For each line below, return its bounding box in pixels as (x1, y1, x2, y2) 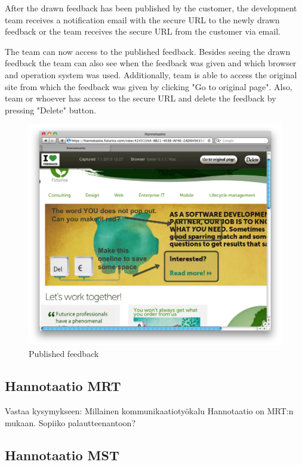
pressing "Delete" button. (5, 103, 96, 116)
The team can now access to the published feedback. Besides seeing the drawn (5, 45, 291, 57)
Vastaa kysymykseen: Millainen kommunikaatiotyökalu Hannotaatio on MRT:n (5, 405, 294, 417)
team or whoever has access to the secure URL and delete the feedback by (5, 92, 276, 104)
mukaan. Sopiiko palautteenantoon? (5, 416, 135, 429)
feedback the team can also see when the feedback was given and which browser (5, 57, 297, 69)
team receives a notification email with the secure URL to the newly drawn (5, 13, 280, 26)
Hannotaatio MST (5, 445, 119, 464)
